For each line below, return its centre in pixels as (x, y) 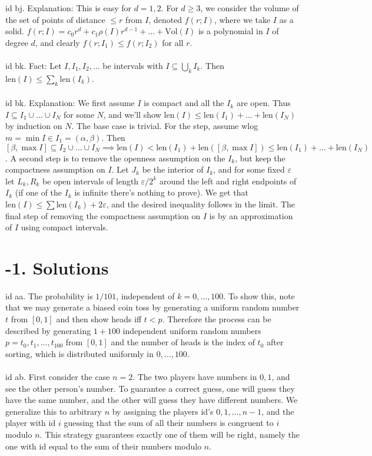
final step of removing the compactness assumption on (103, 215)
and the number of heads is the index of (183, 342)
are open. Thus (263, 103)
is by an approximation (251, 215)
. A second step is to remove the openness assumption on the (115, 158)
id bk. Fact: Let (34, 65)
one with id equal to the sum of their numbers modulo (104, 446)
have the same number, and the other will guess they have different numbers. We (152, 400)
